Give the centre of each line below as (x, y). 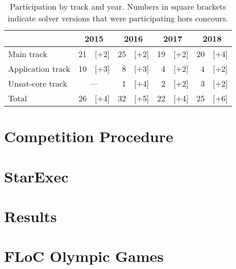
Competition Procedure (89, 136)
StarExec (36, 176)
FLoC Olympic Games (84, 256)
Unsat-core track (38, 83)
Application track (39, 69)
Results (31, 216)
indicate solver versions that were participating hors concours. (118, 18)
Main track (28, 54)
